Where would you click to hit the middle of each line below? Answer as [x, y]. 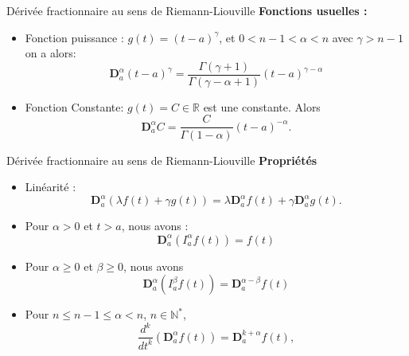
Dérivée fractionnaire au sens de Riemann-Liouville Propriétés [162, 160]
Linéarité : [51, 187]
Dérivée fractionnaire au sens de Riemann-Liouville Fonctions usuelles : [187, 10]
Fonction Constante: [74, 106]
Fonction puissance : [74, 37]
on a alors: [51, 53]
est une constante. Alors [262, 106]
